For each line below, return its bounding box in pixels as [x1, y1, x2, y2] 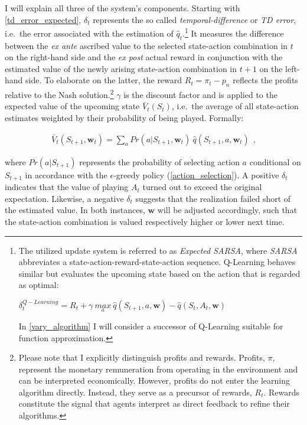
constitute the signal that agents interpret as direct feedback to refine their [18, 397, 290, 410]
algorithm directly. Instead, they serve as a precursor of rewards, [18, 385, 252, 398]
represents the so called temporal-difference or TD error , [93, 13, 296, 25]
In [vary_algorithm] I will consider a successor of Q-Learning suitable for [18, 319, 283, 332]
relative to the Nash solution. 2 [5, 87, 114, 100]
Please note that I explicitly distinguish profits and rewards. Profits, [18, 351, 265, 364]
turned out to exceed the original [142, 181, 262, 193]
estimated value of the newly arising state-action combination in [5, 62, 237, 74]
